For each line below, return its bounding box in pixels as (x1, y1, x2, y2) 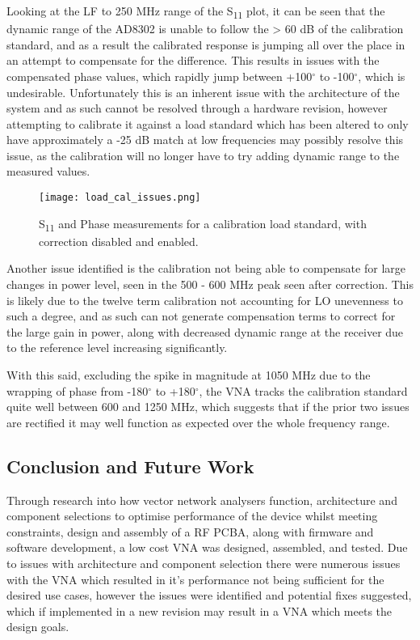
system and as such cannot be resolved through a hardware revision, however (6, 100, 388, 117)
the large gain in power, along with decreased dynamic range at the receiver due (6, 323, 404, 340)
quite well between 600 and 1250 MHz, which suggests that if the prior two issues (6, 398, 409, 415)
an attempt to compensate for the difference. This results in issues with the (6, 52, 380, 69)
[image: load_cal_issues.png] (39, 192, 201, 204)
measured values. (6, 163, 90, 180)
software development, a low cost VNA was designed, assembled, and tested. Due (6, 539, 408, 556)
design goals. (6, 618, 69, 635)
